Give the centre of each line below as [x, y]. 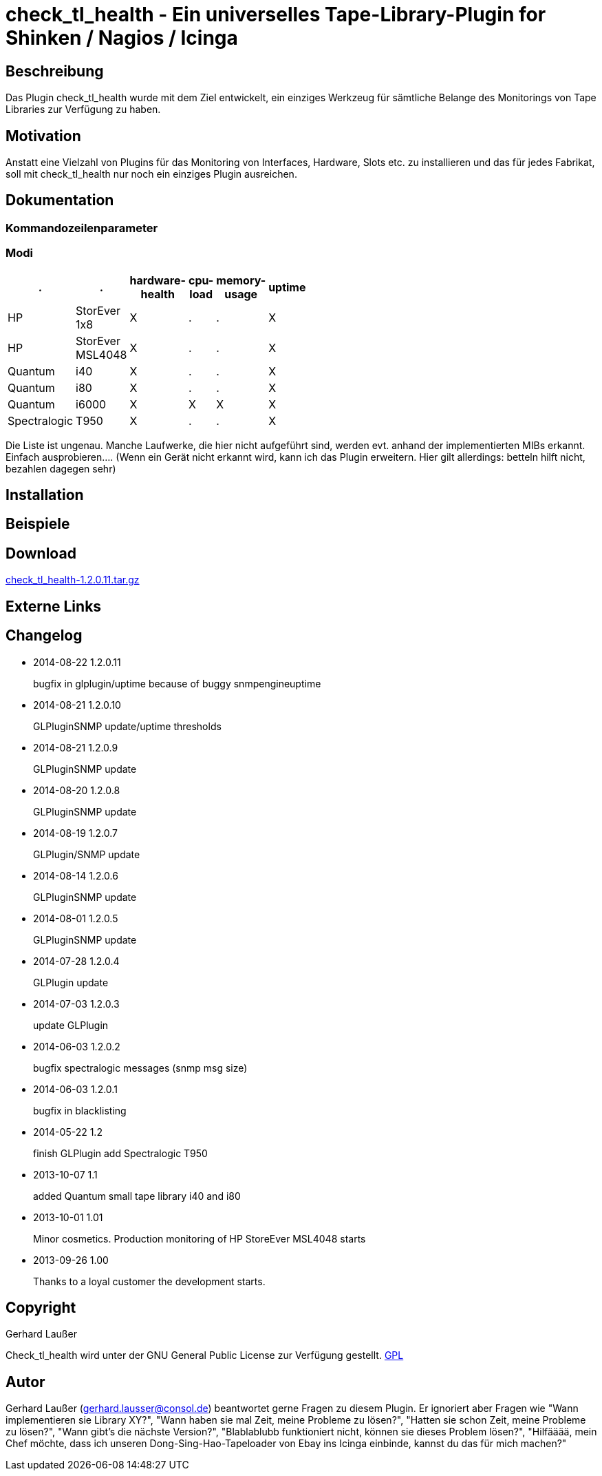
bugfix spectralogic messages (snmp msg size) [140, 1068]
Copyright [41, 1307]
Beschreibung [55, 71]
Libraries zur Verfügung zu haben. [83, 110]
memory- [241, 280]
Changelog [44, 636]
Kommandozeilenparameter [82, 228]
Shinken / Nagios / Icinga [122, 38]
